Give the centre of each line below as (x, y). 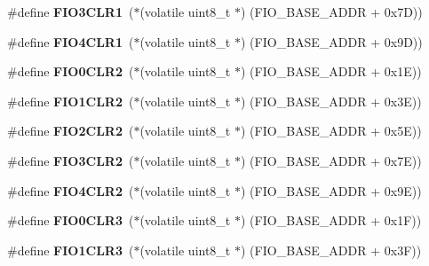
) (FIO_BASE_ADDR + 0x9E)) (331, 190)
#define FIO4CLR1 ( (71, 41)
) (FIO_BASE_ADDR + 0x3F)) (331, 250)
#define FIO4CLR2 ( (71, 190)
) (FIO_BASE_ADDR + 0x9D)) (331, 41)
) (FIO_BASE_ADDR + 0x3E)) (331, 101)
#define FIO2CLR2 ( (71, 131)
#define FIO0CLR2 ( (71, 71)
